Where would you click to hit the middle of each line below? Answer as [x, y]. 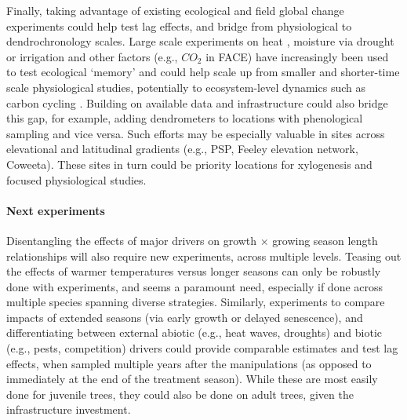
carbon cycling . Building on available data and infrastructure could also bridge [197, 102]
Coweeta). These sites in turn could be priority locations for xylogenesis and [189, 164]
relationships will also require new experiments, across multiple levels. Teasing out [204, 256]
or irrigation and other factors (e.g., [92, 56]
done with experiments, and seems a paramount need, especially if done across [195, 286]
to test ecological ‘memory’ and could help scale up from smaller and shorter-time [203, 72]
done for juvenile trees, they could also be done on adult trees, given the [180, 394]
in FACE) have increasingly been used [297, 56]
